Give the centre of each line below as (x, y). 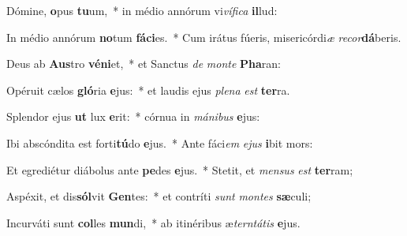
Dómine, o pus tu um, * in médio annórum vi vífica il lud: (142, 10)
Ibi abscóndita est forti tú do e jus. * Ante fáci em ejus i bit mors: (160, 142)
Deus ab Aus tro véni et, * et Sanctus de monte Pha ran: (144, 64)
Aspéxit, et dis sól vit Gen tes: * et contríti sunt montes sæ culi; (159, 196)
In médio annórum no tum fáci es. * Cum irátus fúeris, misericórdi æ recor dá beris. (204, 37)
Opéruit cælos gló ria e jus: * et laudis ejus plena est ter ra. (148, 90)
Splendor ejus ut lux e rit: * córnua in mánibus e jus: (133, 116)
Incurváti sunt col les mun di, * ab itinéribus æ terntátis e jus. (153, 222)
